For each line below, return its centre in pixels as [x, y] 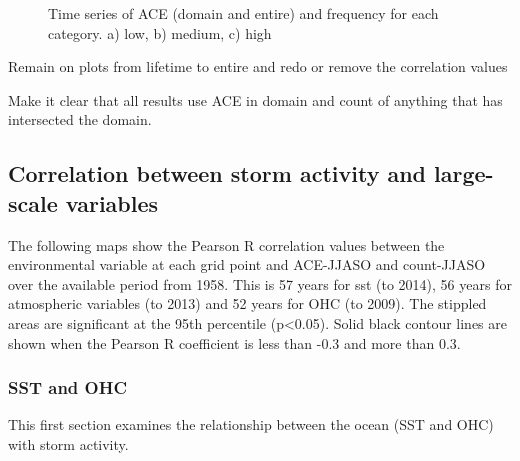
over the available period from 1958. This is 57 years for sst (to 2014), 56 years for [260, 283]
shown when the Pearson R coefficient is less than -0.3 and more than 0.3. [234, 342]
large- [464, 173]
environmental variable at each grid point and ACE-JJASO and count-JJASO [247, 264]
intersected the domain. [80, 119]
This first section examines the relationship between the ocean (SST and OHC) [251, 424]
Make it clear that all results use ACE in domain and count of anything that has [255, 99]
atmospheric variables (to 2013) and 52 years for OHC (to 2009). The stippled [247, 303]
